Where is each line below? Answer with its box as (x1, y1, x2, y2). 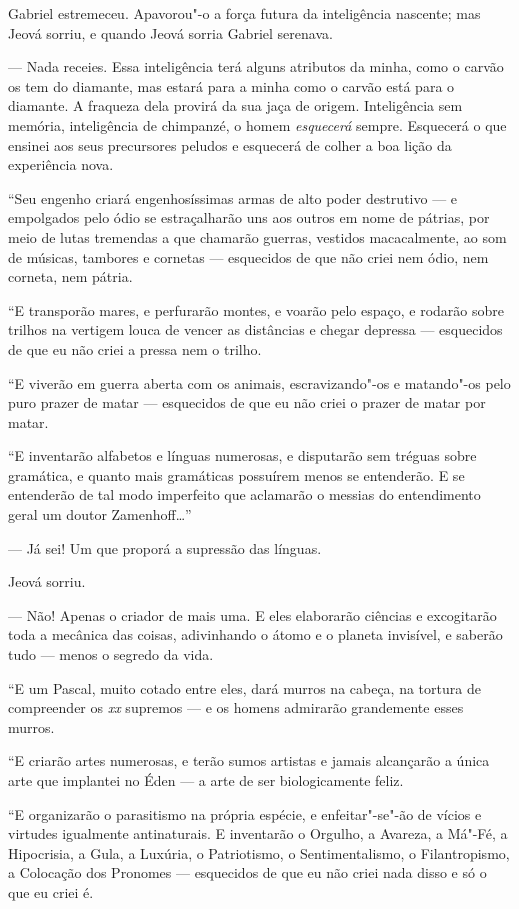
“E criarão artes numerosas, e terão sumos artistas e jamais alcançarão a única (8, 750, 490, 771)
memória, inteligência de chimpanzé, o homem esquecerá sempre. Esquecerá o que (8, 114, 507, 135)
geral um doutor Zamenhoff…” (8, 504, 192, 525)
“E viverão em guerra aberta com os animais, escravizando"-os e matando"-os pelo (8, 372, 511, 393)
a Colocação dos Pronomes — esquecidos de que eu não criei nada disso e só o (8, 862, 487, 883)
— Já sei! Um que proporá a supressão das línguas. (8, 537, 322, 558)
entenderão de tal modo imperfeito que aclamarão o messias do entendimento (8, 484, 481, 505)
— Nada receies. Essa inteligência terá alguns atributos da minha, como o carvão (8, 56, 504, 77)
